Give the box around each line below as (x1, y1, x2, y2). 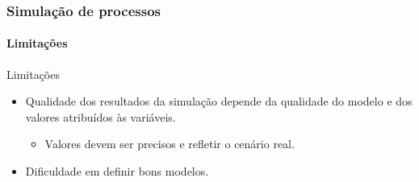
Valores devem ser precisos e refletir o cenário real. (44, 135, 295, 152)
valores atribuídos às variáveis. (25, 108, 176, 125)
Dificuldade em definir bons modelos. (25, 163, 209, 180)
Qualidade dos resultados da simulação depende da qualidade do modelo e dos (25, 93, 413, 110)
